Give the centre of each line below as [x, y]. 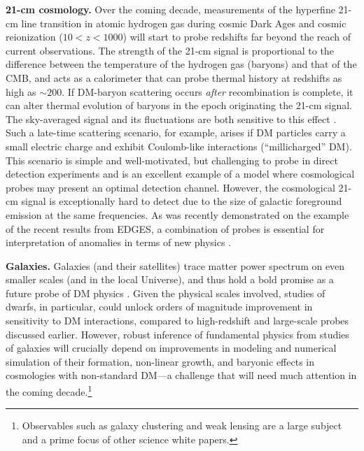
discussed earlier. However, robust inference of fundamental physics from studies [177, 334]
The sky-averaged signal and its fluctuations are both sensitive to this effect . [171, 119]
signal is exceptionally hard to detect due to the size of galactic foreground [182, 201]
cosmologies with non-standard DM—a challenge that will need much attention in [181, 375]
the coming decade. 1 [49, 391]
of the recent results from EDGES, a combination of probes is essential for [165, 228]
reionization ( [34, 37]
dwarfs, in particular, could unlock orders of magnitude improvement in [159, 307]
